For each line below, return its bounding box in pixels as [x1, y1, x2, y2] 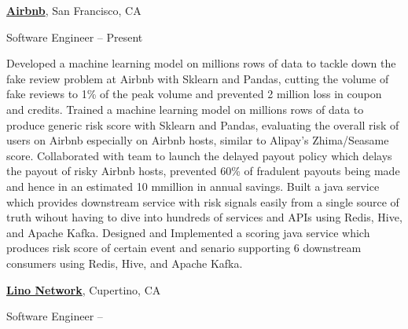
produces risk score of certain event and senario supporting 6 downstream [6, 239, 362, 256]
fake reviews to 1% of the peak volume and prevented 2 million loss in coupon [6, 86, 382, 102]
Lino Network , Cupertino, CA [6, 281, 161, 298]
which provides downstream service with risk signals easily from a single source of [6, 193, 399, 210]
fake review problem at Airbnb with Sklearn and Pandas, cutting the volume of [6, 70, 389, 86]
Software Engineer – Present [6, 28, 143, 45]
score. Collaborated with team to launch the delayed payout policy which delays [6, 147, 392, 163]
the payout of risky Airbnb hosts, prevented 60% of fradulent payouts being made [6, 163, 400, 179]
